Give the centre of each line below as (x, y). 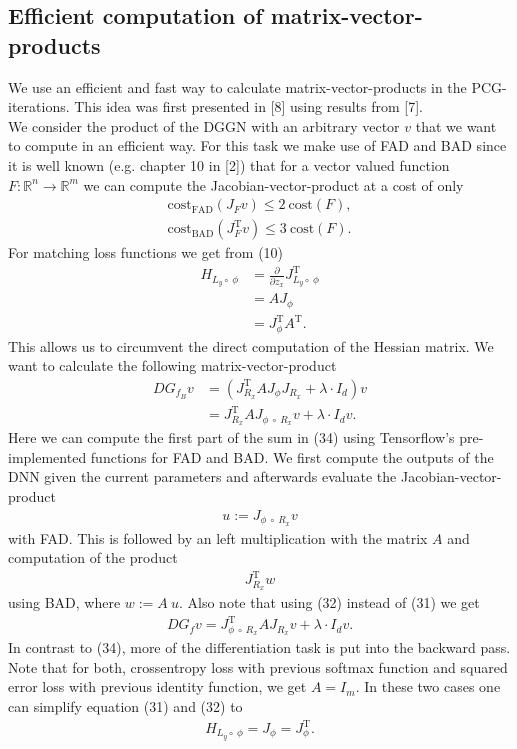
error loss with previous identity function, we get (157, 686)
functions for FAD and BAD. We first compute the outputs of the (292, 456)
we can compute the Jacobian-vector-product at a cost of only (273, 184)
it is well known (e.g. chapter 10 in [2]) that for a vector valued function (229, 164)
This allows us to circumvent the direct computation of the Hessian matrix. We (251, 345)
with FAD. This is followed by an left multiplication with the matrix (218, 537)
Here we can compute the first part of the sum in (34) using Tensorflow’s (231, 437)
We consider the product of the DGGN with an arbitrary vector (204, 125)
